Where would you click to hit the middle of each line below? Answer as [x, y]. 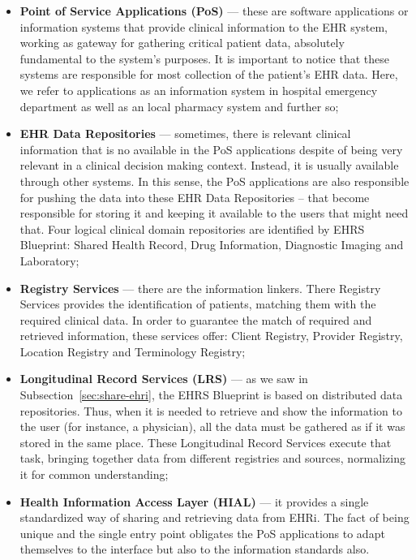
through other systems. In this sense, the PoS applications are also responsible [214, 181]
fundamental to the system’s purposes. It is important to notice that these [205, 58]
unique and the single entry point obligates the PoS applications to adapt [202, 533]
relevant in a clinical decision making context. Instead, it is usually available [209, 165]
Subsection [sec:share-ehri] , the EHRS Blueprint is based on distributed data [211, 395]
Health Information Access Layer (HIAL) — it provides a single [194, 501]
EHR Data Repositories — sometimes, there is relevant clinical [185, 134]
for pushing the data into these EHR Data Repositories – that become [195, 197]
